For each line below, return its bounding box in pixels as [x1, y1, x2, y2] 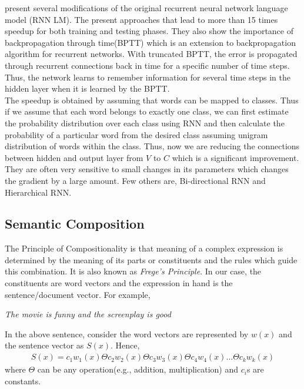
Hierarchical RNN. [5, 186, 72, 198]
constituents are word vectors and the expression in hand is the [5, 277, 233, 289]
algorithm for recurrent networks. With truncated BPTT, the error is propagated [5, 48, 298, 60]
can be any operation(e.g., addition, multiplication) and [37, 363, 238, 375]
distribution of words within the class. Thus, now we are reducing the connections [5, 140, 300, 152]
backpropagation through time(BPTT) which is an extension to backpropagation [5, 36, 296, 48]
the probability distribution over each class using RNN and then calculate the [5, 116, 285, 129]
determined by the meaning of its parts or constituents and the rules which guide [5, 253, 298, 266]
